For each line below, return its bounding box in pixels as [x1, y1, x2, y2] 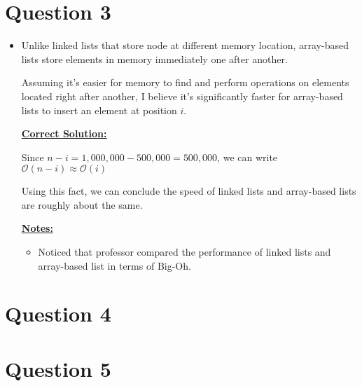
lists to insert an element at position [21, 102, 177, 117]
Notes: [21, 221, 53, 235]
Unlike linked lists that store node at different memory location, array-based [21, 38, 349, 53]
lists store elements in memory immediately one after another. [21, 51, 288, 66]
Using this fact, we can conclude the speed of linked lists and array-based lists [21, 184, 356, 198]
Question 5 [5, 354, 111, 382]
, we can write [217, 149, 278, 164]
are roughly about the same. [21, 197, 143, 212]
